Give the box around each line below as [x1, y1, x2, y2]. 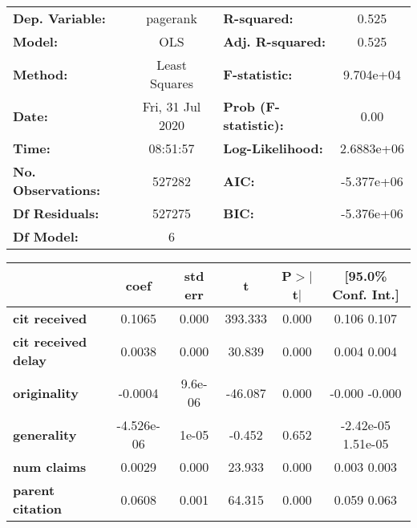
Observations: [13, 181, 101, 199]
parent [13, 481, 55, 499]
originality [13, 383, 79, 402]
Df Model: [13, 227, 79, 246]
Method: [13, 64, 68, 83]
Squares [150, 74, 193, 92]
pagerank [146, 9, 197, 27]
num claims [13, 457, 87, 476]
